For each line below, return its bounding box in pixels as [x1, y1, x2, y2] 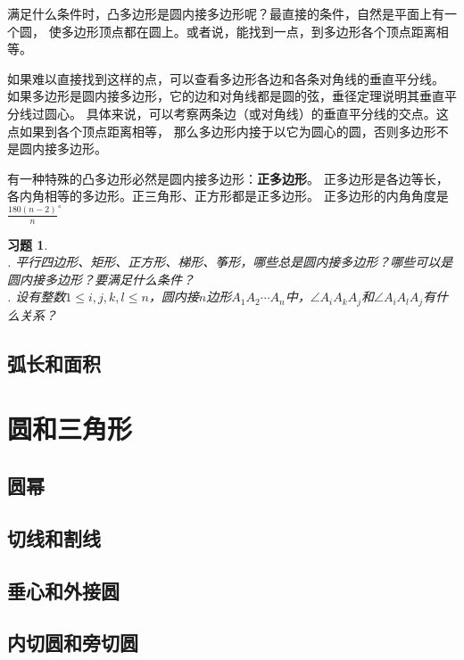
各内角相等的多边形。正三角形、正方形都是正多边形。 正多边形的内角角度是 [7, 186, 449, 205]
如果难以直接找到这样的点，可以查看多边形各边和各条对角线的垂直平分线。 [7, 69, 444, 87]
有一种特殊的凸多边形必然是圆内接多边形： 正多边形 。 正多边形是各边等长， [7, 169, 449, 187]
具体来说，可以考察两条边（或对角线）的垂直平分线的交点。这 [86, 103, 449, 122]
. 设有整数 [7, 287, 66, 306]
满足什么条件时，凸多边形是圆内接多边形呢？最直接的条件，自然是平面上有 [7, 4, 444, 22]
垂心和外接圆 [7, 576, 120, 604]
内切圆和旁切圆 [7, 629, 138, 656]
